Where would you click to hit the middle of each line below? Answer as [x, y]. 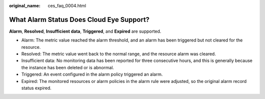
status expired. [36, 88]
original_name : [25, 6]
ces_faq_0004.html [67, 6]
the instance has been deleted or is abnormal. [68, 67]
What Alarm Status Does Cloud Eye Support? [79, 20]
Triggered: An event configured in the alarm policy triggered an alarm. [92, 74]
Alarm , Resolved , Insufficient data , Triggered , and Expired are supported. [85, 31]
